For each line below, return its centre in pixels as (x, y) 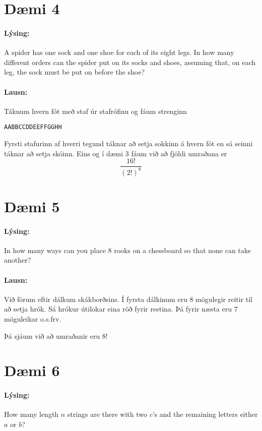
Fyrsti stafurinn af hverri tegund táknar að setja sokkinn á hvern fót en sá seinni (128, 143)
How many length (31, 414)
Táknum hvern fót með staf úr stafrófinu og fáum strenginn (95, 111)
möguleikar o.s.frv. (33, 318)
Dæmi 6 (32, 370)
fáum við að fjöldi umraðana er (179, 153)
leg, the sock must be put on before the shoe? (75, 72)
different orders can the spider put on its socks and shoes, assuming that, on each (130, 62)
